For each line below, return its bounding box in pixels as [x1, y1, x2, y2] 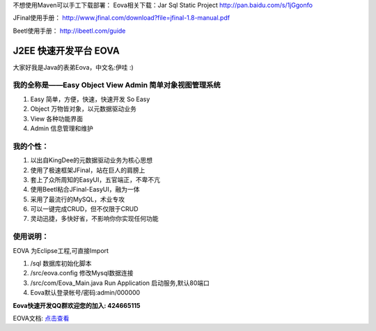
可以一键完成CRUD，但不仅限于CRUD [30, 205, 139, 213]
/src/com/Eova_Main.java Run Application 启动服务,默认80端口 [30, 279, 210, 287]
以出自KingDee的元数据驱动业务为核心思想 [30, 156, 153, 164]
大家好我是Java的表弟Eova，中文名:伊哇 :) [13, 63, 134, 71]
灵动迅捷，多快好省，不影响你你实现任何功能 [30, 215, 159, 223]
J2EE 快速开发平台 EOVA [13, 45, 120, 56]
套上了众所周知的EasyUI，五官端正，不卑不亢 [30, 175, 160, 184]
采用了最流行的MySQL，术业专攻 [30, 195, 125, 203]
